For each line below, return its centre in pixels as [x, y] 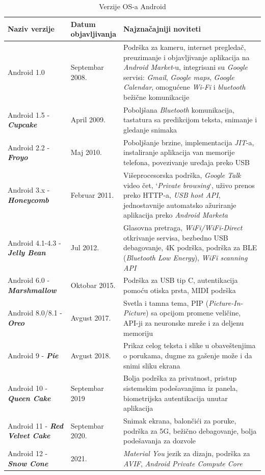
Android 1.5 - [29, 114]
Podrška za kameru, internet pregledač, [185, 47]
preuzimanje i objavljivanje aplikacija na [187, 57]
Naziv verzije [31, 29]
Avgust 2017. [91, 318]
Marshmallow [32, 290]
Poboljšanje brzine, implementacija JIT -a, [189, 142]
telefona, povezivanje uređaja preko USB [187, 162]
